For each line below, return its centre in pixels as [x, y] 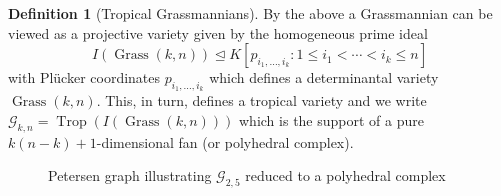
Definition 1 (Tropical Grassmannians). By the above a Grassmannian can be [250, 13]
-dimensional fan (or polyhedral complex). [225, 141]
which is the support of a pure [331, 119]
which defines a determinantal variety [324, 77]
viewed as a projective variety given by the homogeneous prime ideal [218, 32]
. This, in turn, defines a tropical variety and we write [261, 100]
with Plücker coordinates [84, 77]
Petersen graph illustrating [130, 175]
